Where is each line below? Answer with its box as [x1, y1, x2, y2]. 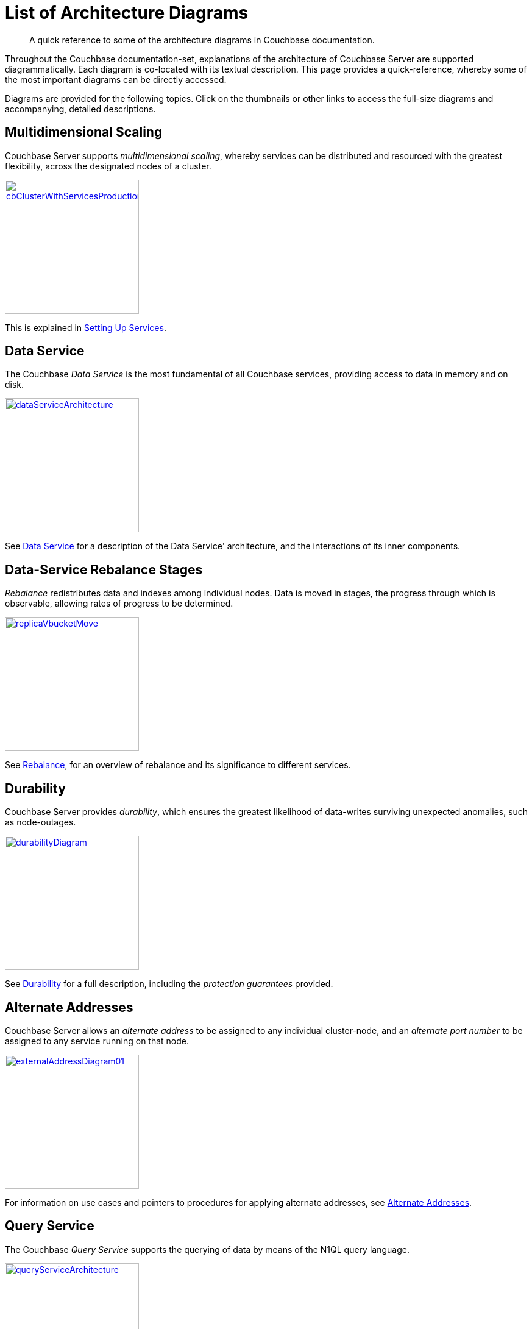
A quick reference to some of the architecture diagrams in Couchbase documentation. [29, 34, 375, 45]
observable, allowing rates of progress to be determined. [5, 598, 233, 609]
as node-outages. [5, 817, 76, 828]
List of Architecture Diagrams [5, 2, 249, 23]
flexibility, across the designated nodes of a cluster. [5, 160, 211, 171]
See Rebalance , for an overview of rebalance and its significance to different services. [5, 760, 351, 771]
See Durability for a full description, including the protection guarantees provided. [5, 978, 333, 989]
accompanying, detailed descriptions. [5, 103, 156, 114]
